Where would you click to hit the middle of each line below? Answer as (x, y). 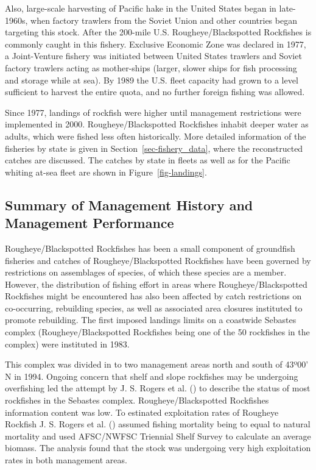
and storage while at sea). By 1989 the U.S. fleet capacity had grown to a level (152, 80)
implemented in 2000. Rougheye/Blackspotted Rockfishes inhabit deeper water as (157, 124)
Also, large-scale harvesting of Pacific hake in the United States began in (141, 8)
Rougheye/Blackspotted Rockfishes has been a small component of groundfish (150, 248)
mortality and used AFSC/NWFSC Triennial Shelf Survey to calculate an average (158, 436)
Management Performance (90, 223)
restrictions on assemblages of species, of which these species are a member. (146, 272)
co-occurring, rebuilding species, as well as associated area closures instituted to (154, 308)
